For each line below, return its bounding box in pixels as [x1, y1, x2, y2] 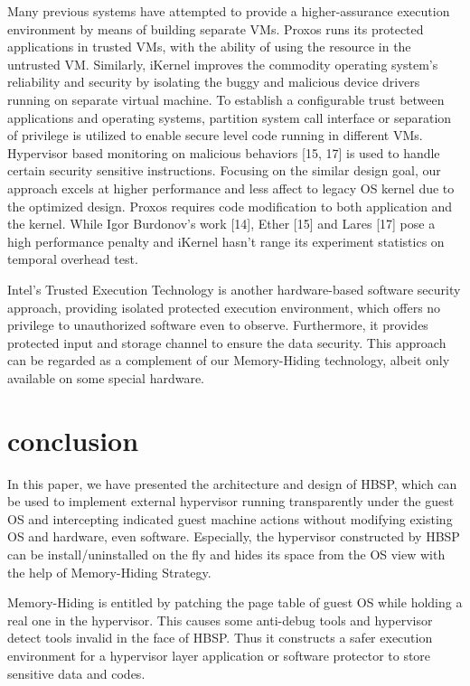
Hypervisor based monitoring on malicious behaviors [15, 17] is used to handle [7, 143, 440, 162]
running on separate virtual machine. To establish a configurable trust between [7, 89, 445, 108]
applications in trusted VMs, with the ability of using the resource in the [7, 37, 411, 56]
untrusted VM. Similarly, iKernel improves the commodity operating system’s [7, 54, 438, 73]
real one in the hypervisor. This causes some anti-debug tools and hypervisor [7, 610, 433, 629]
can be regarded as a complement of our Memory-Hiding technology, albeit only [7, 351, 450, 370]
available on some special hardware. [7, 368, 204, 387]
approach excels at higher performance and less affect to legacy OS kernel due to [7, 178, 455, 197]
